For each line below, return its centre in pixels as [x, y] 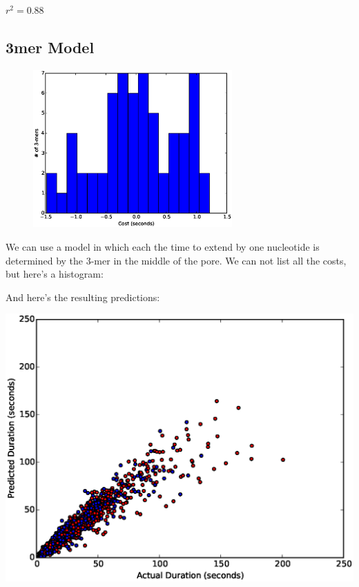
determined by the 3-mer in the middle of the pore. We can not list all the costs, [176, 260]
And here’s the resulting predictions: [83, 297]
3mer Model [50, 47]
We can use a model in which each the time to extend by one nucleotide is [163, 247]
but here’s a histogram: [55, 274]
